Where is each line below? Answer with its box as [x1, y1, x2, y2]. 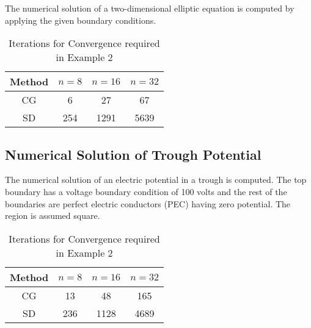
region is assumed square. [5, 209, 100, 222]
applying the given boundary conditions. [5, 13, 156, 26]
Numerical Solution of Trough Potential [5, 144, 262, 163]
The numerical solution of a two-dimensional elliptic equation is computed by [5, 2, 295, 14]
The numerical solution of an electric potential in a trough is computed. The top [5, 173, 307, 186]
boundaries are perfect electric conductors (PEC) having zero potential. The [5, 197, 291, 210]
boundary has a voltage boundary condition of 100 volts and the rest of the [5, 185, 287, 198]
